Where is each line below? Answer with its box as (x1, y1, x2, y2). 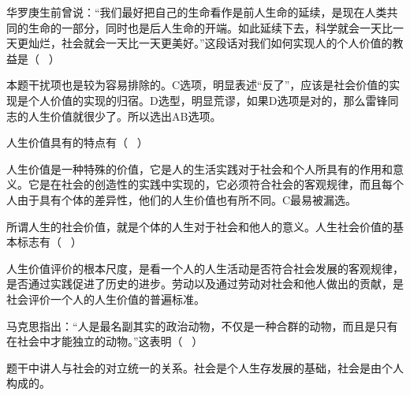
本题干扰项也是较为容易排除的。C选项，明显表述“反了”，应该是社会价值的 (6, 77, 389, 93)
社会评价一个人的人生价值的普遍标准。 (6, 290, 205, 307)
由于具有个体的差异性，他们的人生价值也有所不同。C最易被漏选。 (17, 191, 357, 207)
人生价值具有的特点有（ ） (6, 134, 148, 151)
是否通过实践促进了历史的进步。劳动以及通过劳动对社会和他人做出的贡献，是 (6, 275, 404, 292)
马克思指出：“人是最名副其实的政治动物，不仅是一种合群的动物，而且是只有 (6, 317, 398, 334)
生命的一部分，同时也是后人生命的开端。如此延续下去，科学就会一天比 (28, 19, 393, 35)
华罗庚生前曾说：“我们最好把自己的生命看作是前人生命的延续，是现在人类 (6, 4, 387, 20)
